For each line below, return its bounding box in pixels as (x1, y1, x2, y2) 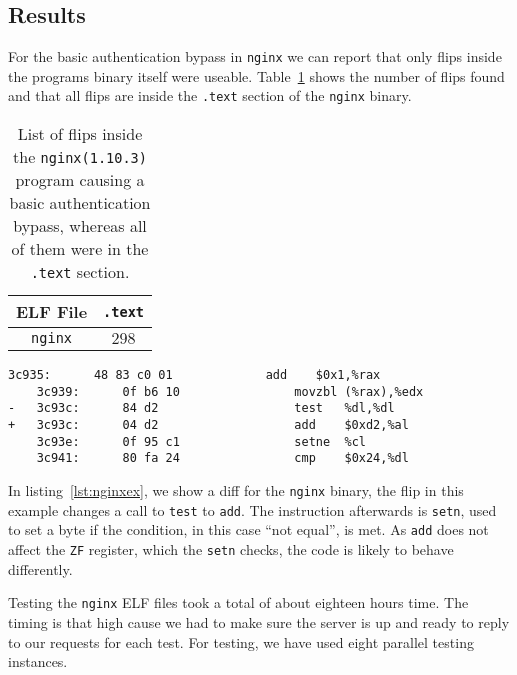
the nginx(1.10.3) (13, 145, 147, 169)
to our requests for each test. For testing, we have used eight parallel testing (8, 631, 474, 652)
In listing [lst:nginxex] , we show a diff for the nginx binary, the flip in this (8, 480, 464, 501)
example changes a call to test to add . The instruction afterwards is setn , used (8, 499, 497, 520)
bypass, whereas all (13, 214, 147, 238)
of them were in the (11, 237, 149, 261)
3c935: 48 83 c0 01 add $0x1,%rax (8, 368, 381, 383)
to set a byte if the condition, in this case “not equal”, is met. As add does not (8, 519, 489, 540)
